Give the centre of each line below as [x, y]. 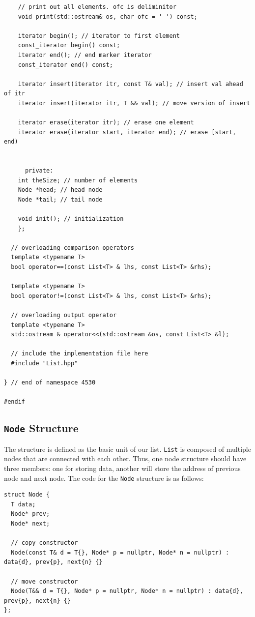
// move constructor [44, 581]
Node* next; [30, 524]
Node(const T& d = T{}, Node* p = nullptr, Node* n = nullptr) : [120, 552]
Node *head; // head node [60, 190]
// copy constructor [44, 543]
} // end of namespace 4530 [50, 383]
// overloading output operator [64, 315]
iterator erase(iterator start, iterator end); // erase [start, [127, 132]
